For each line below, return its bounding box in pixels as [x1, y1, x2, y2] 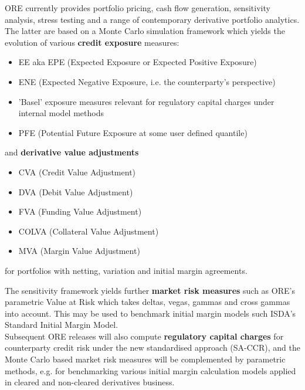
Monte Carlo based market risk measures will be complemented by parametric [5, 353, 286, 365]
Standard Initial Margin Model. [5, 318, 118, 331]
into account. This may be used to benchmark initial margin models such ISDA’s [5, 307, 296, 319]
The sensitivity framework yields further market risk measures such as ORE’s [5, 284, 295, 296]
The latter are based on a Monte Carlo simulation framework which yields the [5, 25, 285, 37]
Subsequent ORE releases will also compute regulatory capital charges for [5, 330, 284, 342]
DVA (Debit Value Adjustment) [18, 185, 133, 198]
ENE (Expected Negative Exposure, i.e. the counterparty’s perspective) [18, 75, 276, 87]
